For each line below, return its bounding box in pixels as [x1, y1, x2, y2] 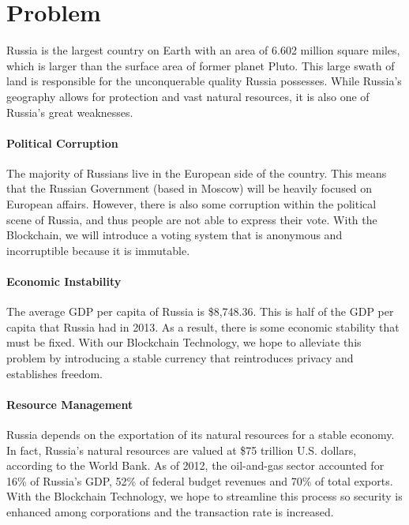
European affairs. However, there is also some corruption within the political [6, 196, 377, 212]
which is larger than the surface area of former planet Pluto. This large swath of [6, 57, 395, 73]
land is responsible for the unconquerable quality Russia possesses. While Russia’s [6, 73, 402, 89]
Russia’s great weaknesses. [6, 103, 133, 120]
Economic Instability [6, 273, 122, 290]
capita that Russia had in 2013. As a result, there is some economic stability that [6, 318, 400, 335]
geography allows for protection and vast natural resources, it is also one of [6, 88, 370, 104]
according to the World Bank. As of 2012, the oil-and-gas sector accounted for [6, 457, 385, 474]
